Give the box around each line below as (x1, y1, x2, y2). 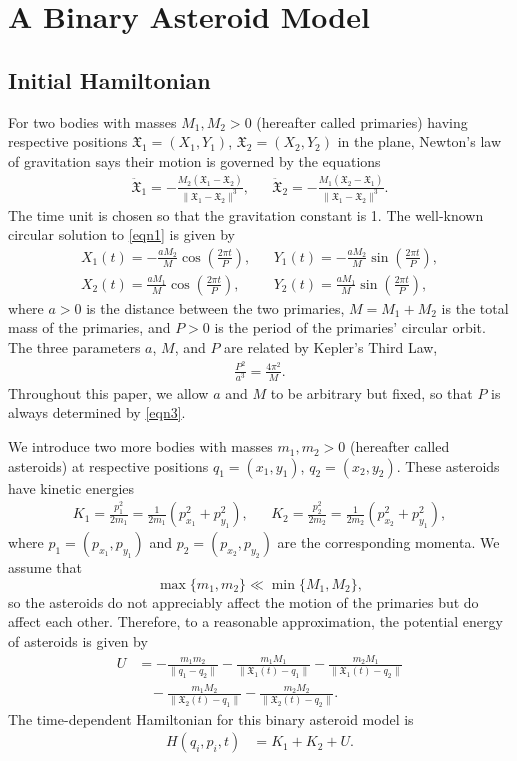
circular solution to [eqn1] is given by (8, 224, 235, 245)
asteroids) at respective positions (8, 455, 209, 476)
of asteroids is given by (8, 631, 148, 652)
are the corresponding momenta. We (277, 532, 500, 553)
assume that (8, 557, 83, 578)
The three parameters (8, 337, 141, 358)
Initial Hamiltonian (8, 64, 211, 95)
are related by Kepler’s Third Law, (224, 337, 438, 358)
